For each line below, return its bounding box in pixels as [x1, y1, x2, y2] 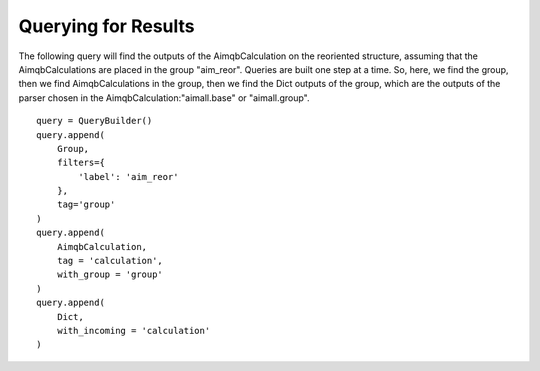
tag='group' [56, 199, 116, 210]
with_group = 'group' [56, 269, 164, 280]
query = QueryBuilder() [36, 115, 153, 127]
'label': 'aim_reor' [78, 171, 179, 182]
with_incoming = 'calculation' [56, 325, 211, 336]
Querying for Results [18, 15, 195, 37]
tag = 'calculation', [56, 255, 164, 267]
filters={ [56, 157, 105, 169]
